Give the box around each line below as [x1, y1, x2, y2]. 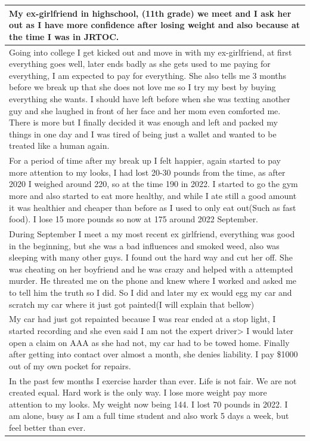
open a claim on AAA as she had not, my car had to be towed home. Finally [9, 336, 290, 348]
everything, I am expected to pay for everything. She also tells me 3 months [9, 69, 287, 81]
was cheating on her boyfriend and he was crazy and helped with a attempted [9, 262, 293, 275]
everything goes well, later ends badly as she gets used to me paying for [9, 57, 271, 70]
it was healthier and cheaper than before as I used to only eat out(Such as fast [9, 201, 296, 213]
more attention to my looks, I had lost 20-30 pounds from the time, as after [9, 166, 286, 178]
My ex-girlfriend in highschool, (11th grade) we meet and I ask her [9, 7, 292, 19]
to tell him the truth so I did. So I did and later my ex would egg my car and [9, 286, 292, 298]
